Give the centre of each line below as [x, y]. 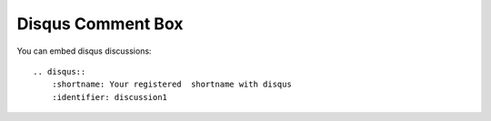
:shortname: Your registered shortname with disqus [172, 85]
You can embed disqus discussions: [84, 51]
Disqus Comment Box [100, 24]
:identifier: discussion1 [110, 97]
